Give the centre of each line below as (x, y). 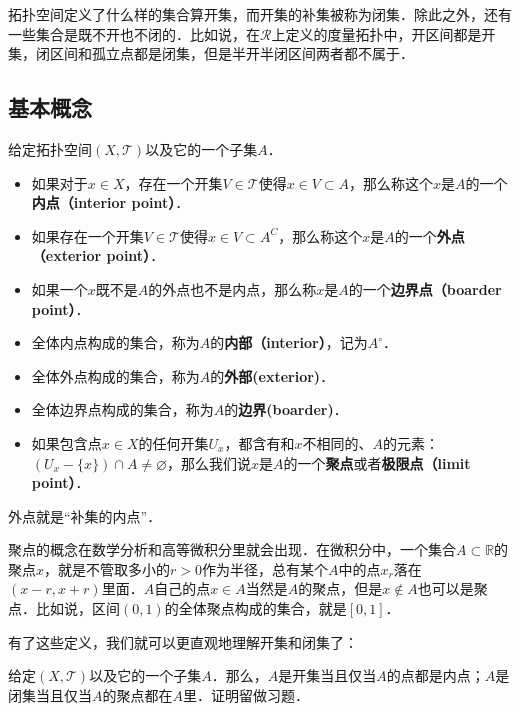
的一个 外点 (429, 235)
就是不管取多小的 (114, 568)
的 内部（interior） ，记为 (289, 342)
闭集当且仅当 (50, 694)
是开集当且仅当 (327, 675)
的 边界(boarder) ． (286, 409)
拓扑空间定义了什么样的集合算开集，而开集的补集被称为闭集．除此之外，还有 (260, 14)
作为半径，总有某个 (265, 568)
